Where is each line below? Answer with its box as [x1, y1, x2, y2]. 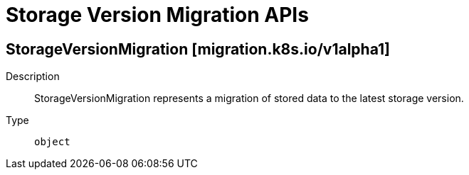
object [34, 136, 70, 148]
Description [6, 70, 60, 83]
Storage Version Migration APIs [6, 3, 309, 27]
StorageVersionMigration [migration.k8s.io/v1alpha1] [6, 40, 390, 58]
